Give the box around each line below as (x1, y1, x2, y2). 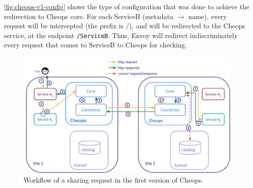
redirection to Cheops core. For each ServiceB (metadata (4, 11, 174, 21)
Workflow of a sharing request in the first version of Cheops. (23, 174, 203, 185)
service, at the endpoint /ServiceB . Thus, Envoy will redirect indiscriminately (4, 30, 238, 40)
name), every (188, 11, 227, 21)
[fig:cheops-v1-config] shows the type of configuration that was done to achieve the (4, 1, 250, 11)
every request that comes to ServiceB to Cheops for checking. (4, 40, 187, 50)
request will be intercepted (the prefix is (4, 21, 124, 31)
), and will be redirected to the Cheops (129, 21, 245, 31)
